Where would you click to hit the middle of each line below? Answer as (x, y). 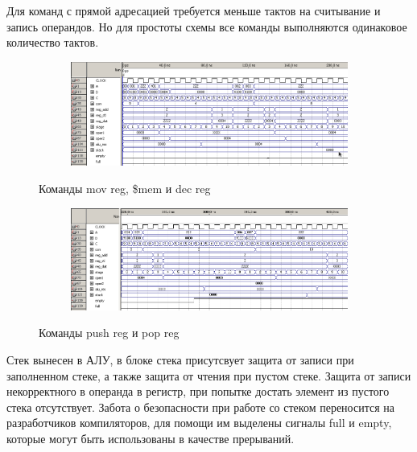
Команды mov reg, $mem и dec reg (125, 189)
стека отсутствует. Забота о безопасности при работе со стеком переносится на (200, 407)
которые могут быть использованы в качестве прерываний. (151, 438)
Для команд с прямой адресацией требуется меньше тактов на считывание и (194, 10)
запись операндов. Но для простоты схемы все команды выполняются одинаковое (207, 26)
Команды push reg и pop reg (109, 333)
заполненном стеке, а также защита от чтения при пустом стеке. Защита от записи (209, 375)
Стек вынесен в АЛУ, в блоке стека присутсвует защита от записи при (180, 359)
